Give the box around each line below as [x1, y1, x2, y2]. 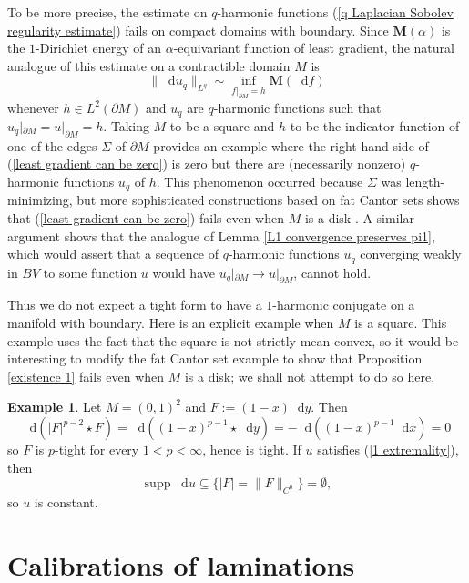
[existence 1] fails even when [7, 366, 165, 385]
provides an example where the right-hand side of [153, 136, 429, 155]
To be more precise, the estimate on [7, 3, 208, 21]
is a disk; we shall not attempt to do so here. [184, 366, 435, 385]
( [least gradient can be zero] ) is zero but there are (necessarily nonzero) [7, 154, 406, 173]
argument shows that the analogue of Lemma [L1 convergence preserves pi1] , [7, 226, 435, 245]
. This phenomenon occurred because [156, 171, 363, 190]
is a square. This [354, 313, 447, 332]
